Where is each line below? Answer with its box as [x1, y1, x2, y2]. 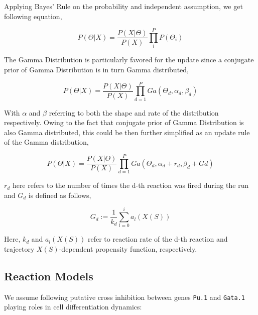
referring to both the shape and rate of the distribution [49, 107, 219, 118]
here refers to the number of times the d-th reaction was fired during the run [12, 180, 249, 190]
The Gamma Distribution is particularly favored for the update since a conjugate [4, 54, 254, 65]
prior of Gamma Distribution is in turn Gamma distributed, [4, 64, 189, 74]
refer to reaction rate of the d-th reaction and [87, 234, 228, 244]
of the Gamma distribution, [4, 137, 89, 147]
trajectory [4, 244, 35, 254]
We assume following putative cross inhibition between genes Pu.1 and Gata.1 [4, 291, 245, 302]
